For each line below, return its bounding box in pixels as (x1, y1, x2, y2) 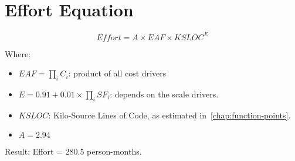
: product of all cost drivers (68, 67, 167, 79)
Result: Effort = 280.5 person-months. (5, 145, 142, 157)
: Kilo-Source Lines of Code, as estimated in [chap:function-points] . (48, 108, 291, 121)
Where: (5, 47, 30, 60)
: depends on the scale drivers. (110, 88, 219, 100)
